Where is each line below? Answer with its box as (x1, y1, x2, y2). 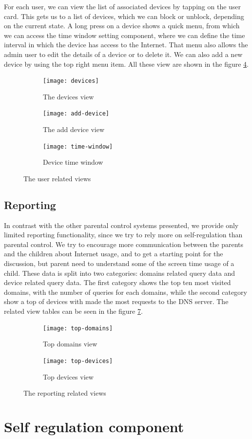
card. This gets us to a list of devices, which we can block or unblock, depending (4, 11, 244, 21)
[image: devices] (43, 77, 99, 85)
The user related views (23, 173, 91, 183)
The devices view (43, 91, 94, 101)
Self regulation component (4, 416, 184, 436)
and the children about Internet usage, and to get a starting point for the (4, 248, 223, 259)
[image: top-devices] (43, 357, 113, 364)
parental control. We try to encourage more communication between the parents (4, 239, 244, 249)
